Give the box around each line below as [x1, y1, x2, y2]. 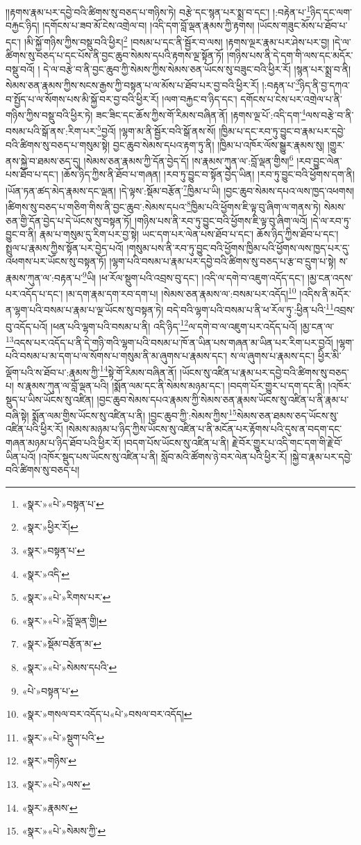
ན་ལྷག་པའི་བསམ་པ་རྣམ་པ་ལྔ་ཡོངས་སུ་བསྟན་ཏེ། [6, 303, 164, 317]
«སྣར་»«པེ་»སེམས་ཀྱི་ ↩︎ [22, 823, 106, 838]
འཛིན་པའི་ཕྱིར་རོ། [6, 421, 63, 436]
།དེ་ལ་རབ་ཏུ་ [310, 213, 351, 227]
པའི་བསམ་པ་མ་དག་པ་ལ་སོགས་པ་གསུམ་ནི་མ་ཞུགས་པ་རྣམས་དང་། [6, 348, 228, 363]
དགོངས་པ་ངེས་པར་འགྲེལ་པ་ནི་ [240, 91, 343, 106]
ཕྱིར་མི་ [317, 348, 342, 363]
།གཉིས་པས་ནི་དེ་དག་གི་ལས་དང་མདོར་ [226, 48, 353, 63]
